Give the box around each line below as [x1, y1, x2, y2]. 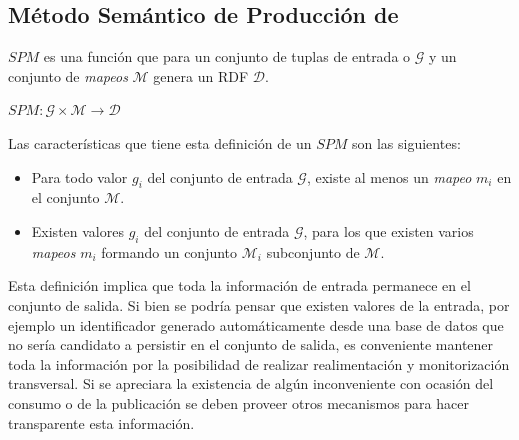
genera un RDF [153, 65, 249, 86]
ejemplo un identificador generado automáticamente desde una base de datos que [8, 314, 504, 335]
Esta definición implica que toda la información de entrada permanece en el [8, 275, 471, 296]
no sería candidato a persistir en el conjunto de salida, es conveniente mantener [8, 334, 494, 355]
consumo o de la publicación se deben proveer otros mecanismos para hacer [8, 392, 469, 413]
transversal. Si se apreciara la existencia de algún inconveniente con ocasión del [8, 373, 494, 394]
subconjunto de [266, 241, 360, 262]
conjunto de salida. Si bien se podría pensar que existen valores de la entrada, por [8, 294, 510, 315]
